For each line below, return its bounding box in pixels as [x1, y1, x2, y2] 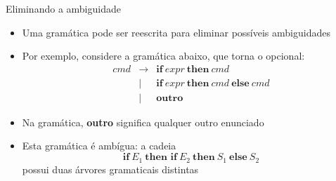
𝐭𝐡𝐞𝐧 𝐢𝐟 [145, 152, 177, 163]
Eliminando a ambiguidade [6, 1, 121, 15]
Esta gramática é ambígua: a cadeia [22, 138, 176, 153]
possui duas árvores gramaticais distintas [22, 161, 199, 176]
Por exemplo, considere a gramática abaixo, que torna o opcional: [22, 48, 305, 63]
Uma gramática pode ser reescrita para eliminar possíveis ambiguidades [22, 25, 330, 39]
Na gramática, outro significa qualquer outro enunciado [22, 114, 264, 129]
